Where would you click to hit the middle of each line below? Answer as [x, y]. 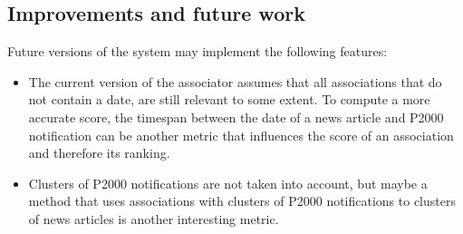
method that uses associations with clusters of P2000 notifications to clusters [242, 201]
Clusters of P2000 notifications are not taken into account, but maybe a [228, 183]
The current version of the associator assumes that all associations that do [235, 81]
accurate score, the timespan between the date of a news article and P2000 [236, 117]
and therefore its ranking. [99, 153]
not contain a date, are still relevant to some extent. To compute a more [229, 99]
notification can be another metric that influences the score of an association [241, 135]
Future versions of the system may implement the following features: [198, 51]
